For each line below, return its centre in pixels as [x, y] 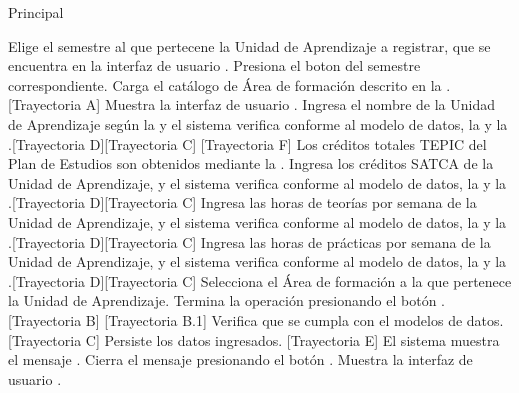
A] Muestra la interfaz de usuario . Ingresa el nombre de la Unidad [290, 104]
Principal [36, 12]
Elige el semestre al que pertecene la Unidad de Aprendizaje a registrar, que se [249, 45]
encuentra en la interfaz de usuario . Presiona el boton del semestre [214, 65]
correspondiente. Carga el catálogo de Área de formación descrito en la [225, 84]
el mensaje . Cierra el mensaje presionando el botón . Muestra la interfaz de [240, 359]
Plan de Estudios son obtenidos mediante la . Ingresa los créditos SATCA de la [251, 163]
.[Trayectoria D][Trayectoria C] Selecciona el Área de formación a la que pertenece [260, 280]
